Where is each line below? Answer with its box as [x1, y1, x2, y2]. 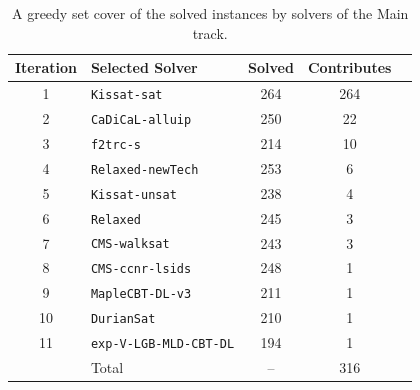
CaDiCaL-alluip [90, 112, 192, 127]
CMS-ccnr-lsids [90, 262, 192, 277]
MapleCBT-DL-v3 [90, 287, 192, 302]
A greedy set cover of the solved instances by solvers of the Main [11, 3, 409, 23]
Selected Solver [90, 57, 198, 78]
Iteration [15, 57, 77, 78]
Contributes [307, 57, 392, 78]
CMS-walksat [90, 237, 170, 252]
